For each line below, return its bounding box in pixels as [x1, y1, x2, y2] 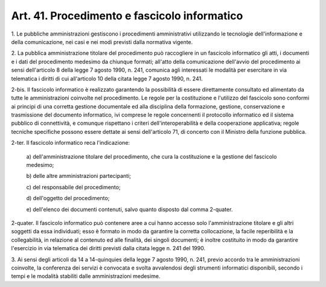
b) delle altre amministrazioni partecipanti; [26, 172, 131, 180]
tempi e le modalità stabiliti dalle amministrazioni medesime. [11, 273, 161, 280]
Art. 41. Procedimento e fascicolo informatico [11, 9, 243, 22]
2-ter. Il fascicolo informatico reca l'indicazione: [11, 139, 130, 147]
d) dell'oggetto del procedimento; [26, 195, 110, 202]
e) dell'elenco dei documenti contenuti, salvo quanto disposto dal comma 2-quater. [26, 206, 233, 213]
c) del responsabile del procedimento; [26, 183, 121, 191]
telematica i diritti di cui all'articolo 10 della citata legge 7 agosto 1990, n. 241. [11, 75, 203, 82]
